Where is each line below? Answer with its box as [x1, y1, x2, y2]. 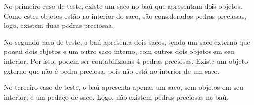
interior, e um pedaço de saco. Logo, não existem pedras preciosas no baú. [4, 91, 229, 102]
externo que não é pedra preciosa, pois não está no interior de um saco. [4, 65, 220, 76]
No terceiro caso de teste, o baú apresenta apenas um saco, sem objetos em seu [4, 82, 244, 92]
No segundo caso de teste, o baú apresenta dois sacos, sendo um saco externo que [4, 36, 250, 47]
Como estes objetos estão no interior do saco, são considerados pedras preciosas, [4, 10, 247, 21]
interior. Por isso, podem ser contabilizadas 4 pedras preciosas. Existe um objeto [4, 55, 248, 66]
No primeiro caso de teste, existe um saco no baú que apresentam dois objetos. [4, 1, 243, 11]
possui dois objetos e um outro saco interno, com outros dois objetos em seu [4, 46, 234, 56]
